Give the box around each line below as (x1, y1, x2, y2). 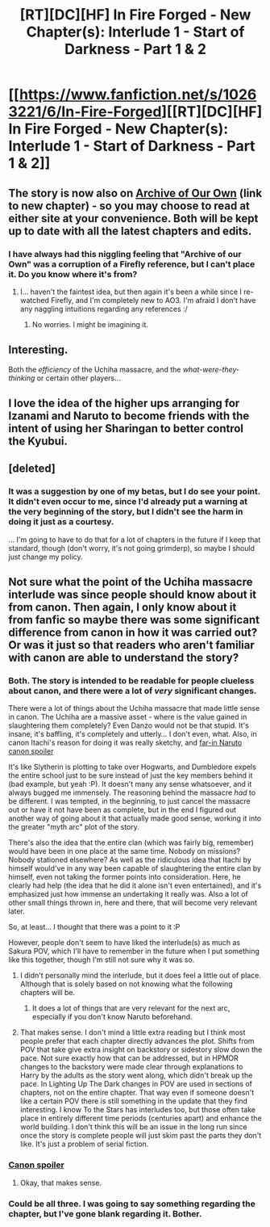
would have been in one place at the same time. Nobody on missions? (8, 847, 241, 856)
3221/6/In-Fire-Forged (8, 103, 162, 121)
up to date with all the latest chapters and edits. (8, 224, 252, 237)
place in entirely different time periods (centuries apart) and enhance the (19, 1113, 262, 1124)
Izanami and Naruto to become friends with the (8, 410, 250, 423)
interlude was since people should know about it (8, 588, 257, 602)
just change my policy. (8, 552, 83, 561)
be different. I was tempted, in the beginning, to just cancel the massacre (8, 796, 251, 806)
